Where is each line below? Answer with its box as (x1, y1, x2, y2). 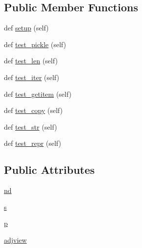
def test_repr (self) (4, 138, 61, 148)
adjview (4, 234, 27, 245)
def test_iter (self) (4, 72, 59, 82)
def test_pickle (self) (4, 39, 66, 49)
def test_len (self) (4, 55, 58, 66)
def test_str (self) (4, 121, 57, 132)
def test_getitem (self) (4, 88, 71, 99)
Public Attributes (4, 162, 95, 177)
